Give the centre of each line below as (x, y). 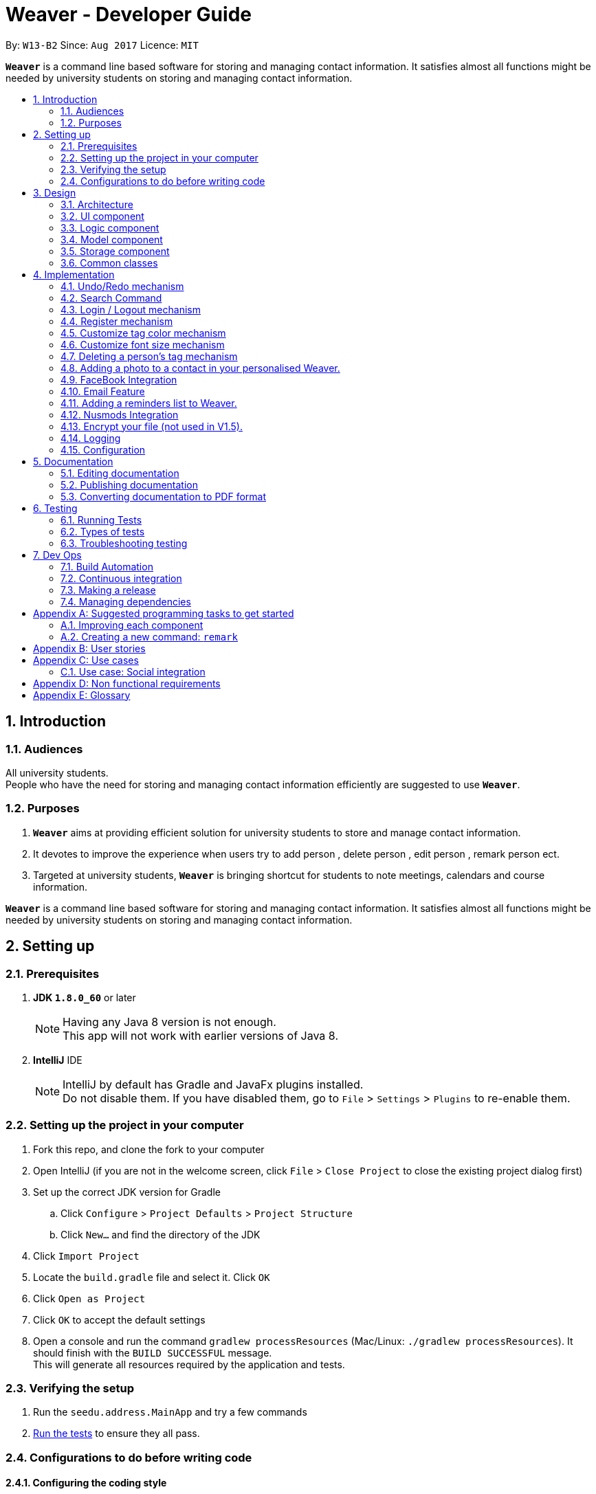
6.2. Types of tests (103, 531)
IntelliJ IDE (58, 1060)
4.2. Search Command (111, 298)
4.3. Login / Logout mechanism (131, 309)
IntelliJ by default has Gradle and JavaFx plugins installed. (213, 1084)
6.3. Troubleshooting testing (124, 543)
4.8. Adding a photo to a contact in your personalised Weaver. (200, 368)
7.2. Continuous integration (121, 578)
